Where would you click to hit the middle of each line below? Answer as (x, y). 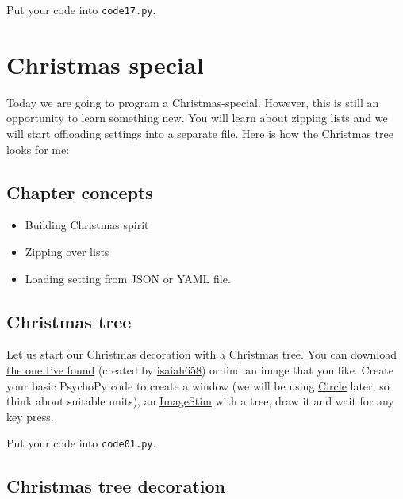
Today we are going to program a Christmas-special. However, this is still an (193, 102)
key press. (30, 416)
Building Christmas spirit (87, 225)
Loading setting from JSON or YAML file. (128, 278)
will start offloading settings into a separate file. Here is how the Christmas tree (200, 133)
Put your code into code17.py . (81, 10)
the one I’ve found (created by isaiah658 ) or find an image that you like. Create (200, 369)
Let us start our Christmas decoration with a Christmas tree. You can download (202, 354)
